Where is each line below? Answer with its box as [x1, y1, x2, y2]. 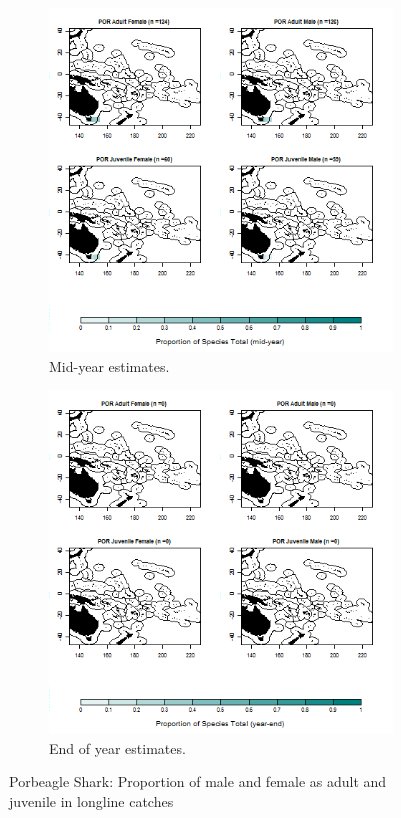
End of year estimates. [49, 737, 186, 758]
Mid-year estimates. [49, 355, 170, 376]
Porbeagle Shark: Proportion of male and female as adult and [9, 771, 387, 792]
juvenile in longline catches [9, 790, 174, 811]
